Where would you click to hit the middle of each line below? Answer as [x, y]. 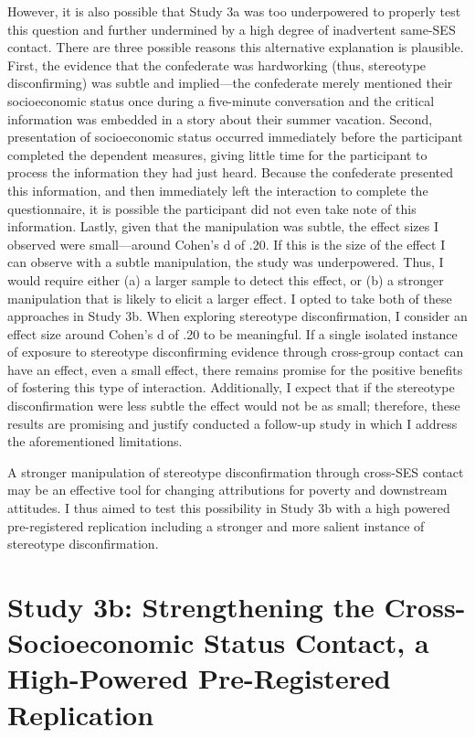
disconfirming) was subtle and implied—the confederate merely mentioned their [230, 83]
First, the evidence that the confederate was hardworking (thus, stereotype [217, 64]
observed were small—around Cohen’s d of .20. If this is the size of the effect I [227, 244]
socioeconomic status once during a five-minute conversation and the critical [221, 100]
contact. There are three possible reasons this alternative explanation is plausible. [236, 47]
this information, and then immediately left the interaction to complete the [218, 190]
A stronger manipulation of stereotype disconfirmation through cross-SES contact [236, 471]
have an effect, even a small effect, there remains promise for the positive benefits [235, 369]
